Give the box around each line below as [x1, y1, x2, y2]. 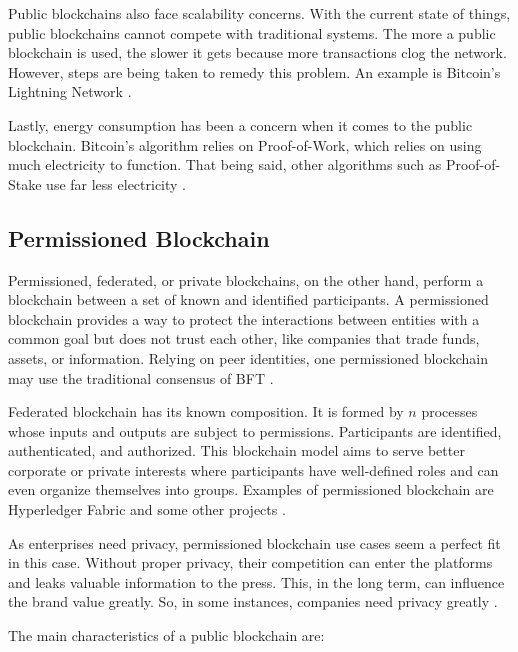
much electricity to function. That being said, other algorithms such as [8, 154, 442, 175]
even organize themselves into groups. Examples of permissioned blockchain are [8, 479, 494, 500]
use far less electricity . [46, 173, 187, 194]
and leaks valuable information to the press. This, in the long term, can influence [8, 571, 505, 592]
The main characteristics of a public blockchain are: [8, 625, 325, 646]
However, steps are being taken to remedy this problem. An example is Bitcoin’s [8, 61, 501, 82]
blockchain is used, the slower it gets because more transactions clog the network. [8, 42, 507, 63]
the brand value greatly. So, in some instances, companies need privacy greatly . [8, 591, 498, 612]
